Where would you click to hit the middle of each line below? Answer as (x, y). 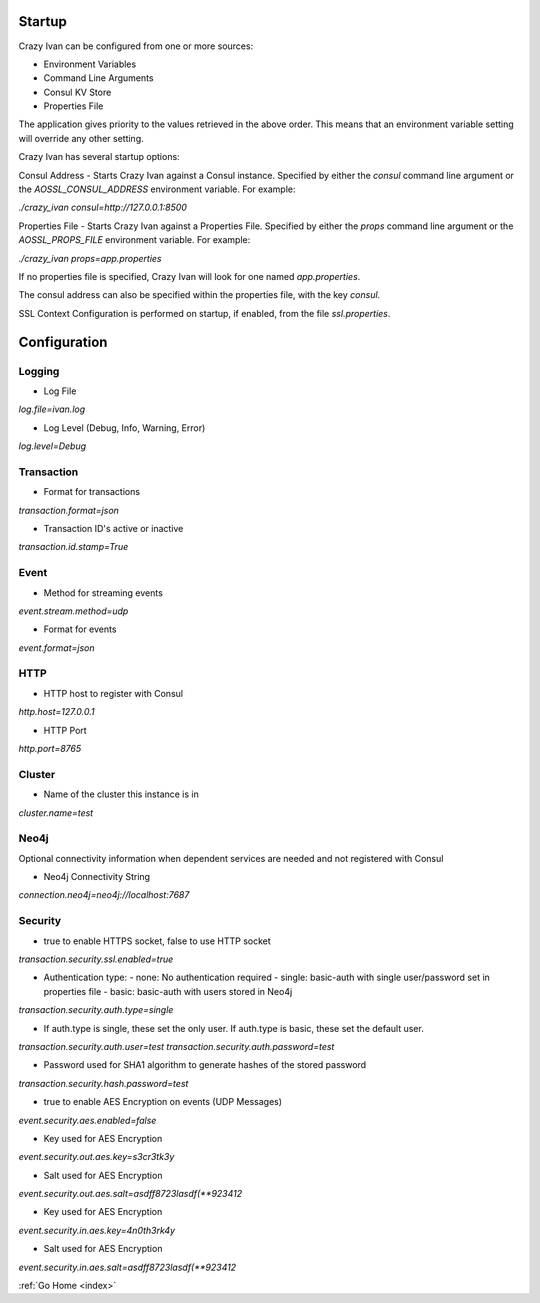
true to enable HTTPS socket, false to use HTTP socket (157, 941)
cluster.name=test (56, 812)
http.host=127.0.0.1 (56, 712)
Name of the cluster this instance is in (121, 794)
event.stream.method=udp (73, 611)
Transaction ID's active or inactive (113, 529)
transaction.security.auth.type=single (96, 1010)
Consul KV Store (77, 92)
